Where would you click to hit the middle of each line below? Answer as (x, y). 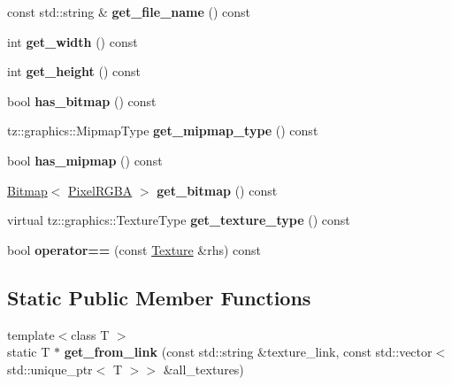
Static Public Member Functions (159, 297)
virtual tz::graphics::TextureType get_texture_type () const (179, 220)
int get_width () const (73, 41)
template (31, 334)
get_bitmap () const (217, 190)
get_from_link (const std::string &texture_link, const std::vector (248, 352)
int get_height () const (74, 71)
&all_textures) (203, 369)
